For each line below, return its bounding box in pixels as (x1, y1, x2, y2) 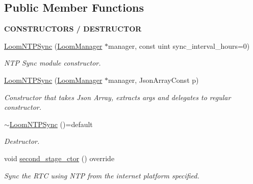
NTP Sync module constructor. (4, 57, 101, 68)
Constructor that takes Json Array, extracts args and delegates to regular (4, 91, 231, 102)
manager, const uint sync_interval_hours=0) (108, 40, 250, 51)
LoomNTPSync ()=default (9, 118, 93, 129)
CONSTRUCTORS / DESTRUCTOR (4, 23, 142, 34)
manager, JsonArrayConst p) (108, 74, 199, 85)
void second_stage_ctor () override (4, 152, 115, 163)
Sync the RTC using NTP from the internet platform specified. (4, 170, 199, 180)
